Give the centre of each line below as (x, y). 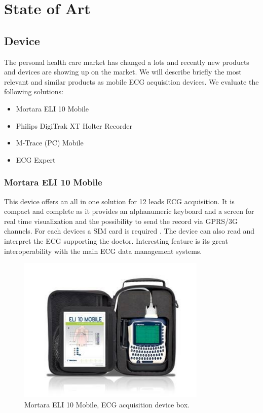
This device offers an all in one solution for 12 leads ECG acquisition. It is (119, 201)
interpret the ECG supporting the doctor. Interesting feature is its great (116, 240)
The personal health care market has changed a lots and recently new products (127, 62)
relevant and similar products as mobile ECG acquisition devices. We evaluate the (131, 81)
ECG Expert (36, 159)
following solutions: (34, 91)
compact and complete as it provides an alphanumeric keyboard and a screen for (129, 211)
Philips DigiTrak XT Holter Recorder (74, 125)
